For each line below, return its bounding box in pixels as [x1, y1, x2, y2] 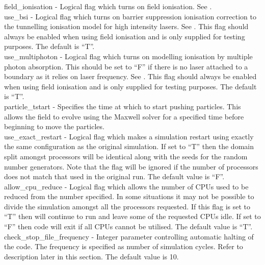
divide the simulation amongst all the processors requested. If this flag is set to [4, 201, 250, 211]
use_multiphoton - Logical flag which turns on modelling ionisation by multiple [4, 51, 253, 61]
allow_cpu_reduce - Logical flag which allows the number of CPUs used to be [4, 181, 249, 191]
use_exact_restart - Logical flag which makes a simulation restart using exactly [4, 131, 254, 141]
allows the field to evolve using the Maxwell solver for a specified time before [4, 111, 244, 122]
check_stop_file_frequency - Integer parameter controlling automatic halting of [4, 231, 254, 242]
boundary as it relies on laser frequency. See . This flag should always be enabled [4, 71, 257, 82]
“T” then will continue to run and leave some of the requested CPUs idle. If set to [4, 211, 261, 222]
